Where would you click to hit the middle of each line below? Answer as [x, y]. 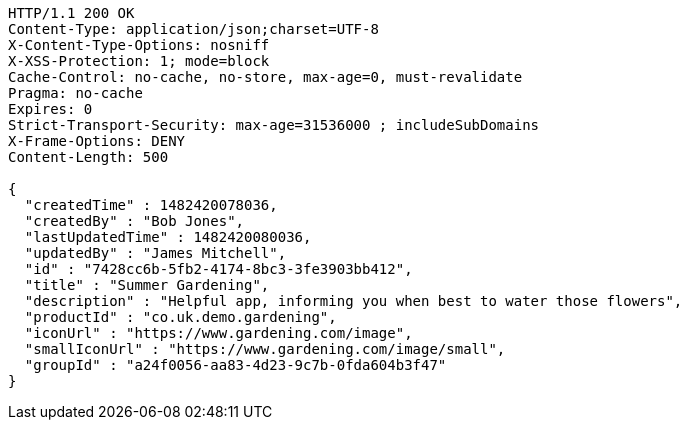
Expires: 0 [50, 109]
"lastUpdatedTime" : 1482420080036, [168, 237]
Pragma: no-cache [75, 93]
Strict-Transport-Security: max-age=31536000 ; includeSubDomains [274, 125]
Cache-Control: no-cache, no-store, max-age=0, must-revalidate [265, 77]
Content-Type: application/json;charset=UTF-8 [193, 29]
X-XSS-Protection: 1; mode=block [139, 61]
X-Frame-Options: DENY [97, 141]
